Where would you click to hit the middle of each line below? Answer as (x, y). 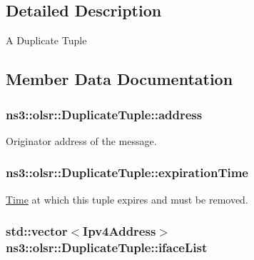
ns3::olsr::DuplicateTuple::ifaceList (107, 247)
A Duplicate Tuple (46, 40)
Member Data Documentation (120, 79)
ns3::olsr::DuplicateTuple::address (104, 114)
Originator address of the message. (81, 140)
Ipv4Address (120, 231)
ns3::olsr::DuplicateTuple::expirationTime (127, 172)
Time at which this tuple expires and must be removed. (127, 199)
